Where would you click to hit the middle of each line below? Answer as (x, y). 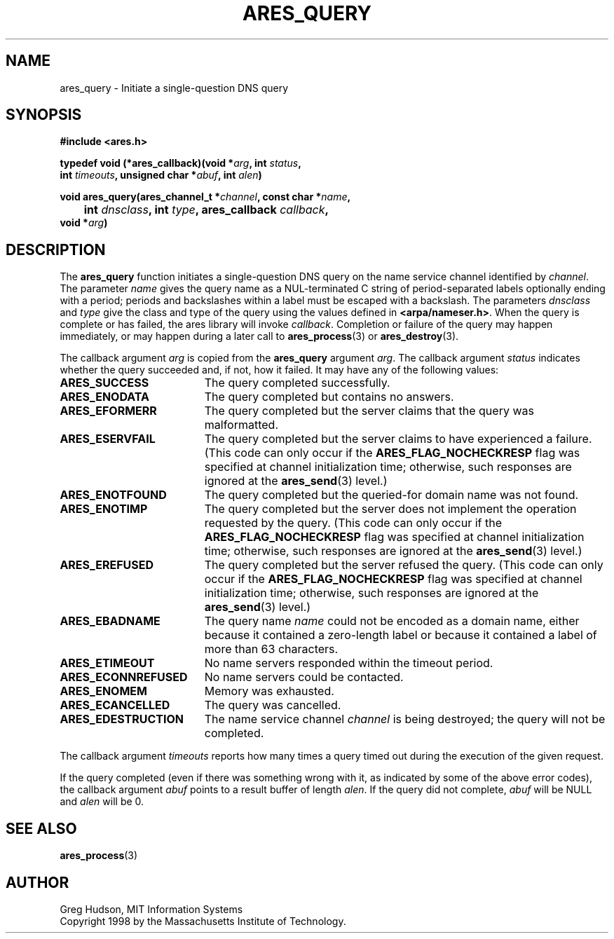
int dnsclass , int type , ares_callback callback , (206, 210)
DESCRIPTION (56, 249)
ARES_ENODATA (105, 397)
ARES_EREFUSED (107, 565)
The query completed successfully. (297, 383)
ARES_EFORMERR (108, 411)
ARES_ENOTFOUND (113, 495)
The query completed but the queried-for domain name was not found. (391, 495)
